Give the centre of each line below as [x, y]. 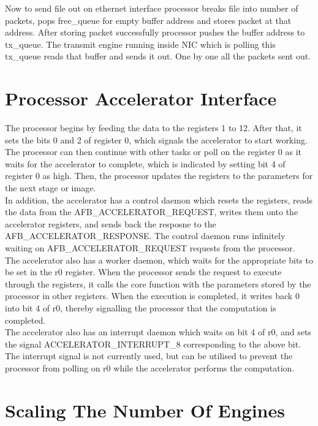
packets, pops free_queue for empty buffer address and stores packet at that [148, 20]
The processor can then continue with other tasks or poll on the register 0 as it [153, 152]
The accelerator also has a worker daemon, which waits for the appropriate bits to [159, 260]
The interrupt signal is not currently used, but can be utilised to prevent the [149, 356]
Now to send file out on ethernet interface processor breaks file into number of [152, 8]
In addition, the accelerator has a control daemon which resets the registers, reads [159, 200]
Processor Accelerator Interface [141, 98]
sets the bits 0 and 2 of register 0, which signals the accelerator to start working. [156, 139]
